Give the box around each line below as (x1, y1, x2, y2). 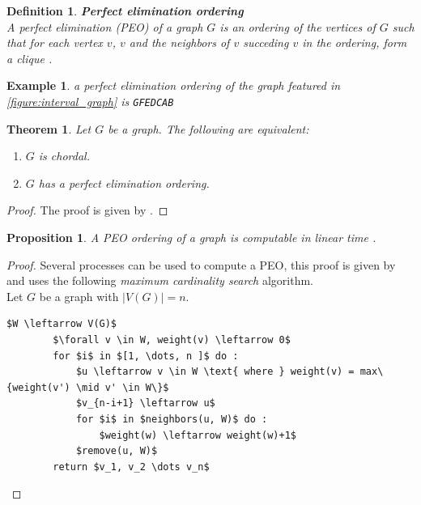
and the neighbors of (129, 34, 230, 51)
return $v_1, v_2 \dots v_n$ (53, 460, 210, 473)
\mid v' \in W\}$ (75, 381, 169, 393)
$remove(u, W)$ (75, 445, 158, 457)
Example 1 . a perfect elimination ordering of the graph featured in (6, 77, 341, 94)
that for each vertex (6, 34, 103, 51)
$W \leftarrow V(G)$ (6, 318, 117, 330)
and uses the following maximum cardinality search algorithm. (6, 272, 313, 289)
